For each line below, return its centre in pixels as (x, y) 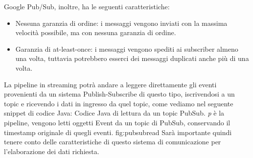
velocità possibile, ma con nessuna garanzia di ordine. (96, 32)
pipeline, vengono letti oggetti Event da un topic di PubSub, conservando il (117, 122)
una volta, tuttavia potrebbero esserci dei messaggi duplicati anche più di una (132, 58)
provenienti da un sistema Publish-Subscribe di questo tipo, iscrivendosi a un (119, 94)
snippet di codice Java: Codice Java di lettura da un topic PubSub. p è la (114, 113)
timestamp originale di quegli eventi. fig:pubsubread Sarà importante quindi (118, 132)
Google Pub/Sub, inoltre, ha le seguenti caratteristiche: (87, 6)
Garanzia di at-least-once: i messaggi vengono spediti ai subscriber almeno (127, 49)
